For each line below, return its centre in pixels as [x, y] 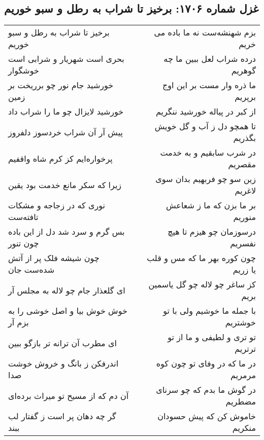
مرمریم [243, 375]
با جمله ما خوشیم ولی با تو [209, 311]
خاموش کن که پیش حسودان [207, 416]
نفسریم [243, 243]
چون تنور [24, 243]
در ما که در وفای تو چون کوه [206, 363]
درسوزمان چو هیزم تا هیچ [212, 232]
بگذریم [244, 138]
